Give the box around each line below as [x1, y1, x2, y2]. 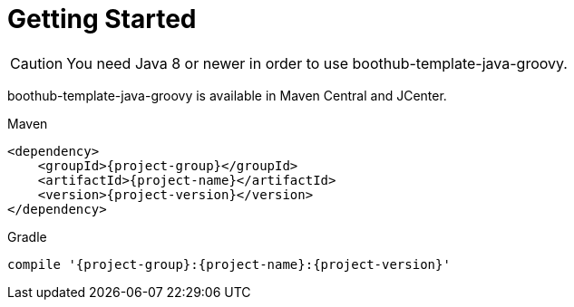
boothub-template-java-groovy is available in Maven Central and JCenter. [7, 87, 447, 103]
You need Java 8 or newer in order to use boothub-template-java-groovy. [66, 53, 568, 72]
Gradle [7, 228, 47, 245]
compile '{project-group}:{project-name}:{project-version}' [7, 256, 451, 272]
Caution [10, 53, 63, 72]
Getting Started [7, 4, 197, 34]
